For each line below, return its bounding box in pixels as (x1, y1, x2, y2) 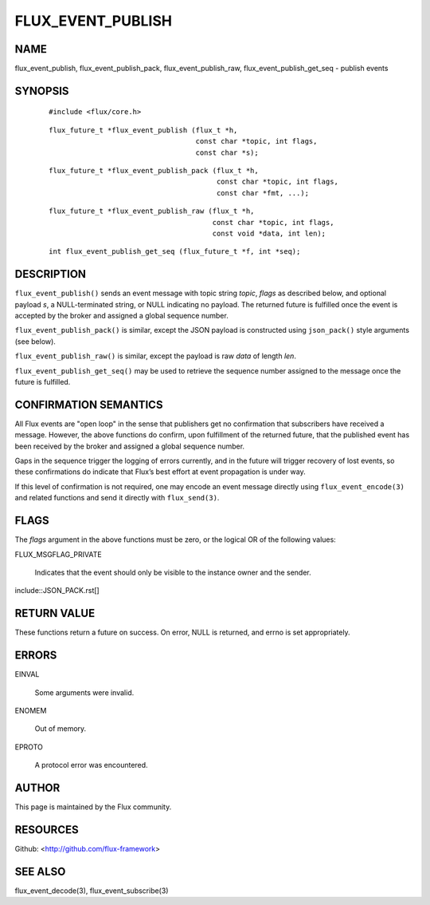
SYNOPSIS (14, 84, 69, 97)
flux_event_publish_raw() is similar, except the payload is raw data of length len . (14, 351, 296, 361)
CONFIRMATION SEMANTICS (14, 397, 163, 411)
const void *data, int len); (212, 228, 326, 238)
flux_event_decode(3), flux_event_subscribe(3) (14, 886, 169, 895)
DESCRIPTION (14, 267, 87, 281)
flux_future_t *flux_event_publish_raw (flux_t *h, (49, 207, 255, 215)
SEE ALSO (14, 864, 66, 878)
